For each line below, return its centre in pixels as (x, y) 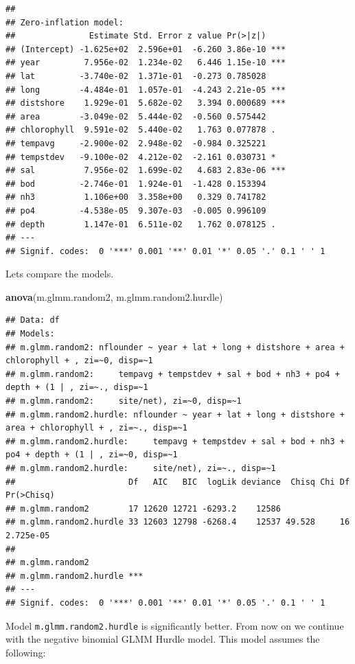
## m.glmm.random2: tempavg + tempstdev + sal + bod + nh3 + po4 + (173, 374)
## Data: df (33, 320)
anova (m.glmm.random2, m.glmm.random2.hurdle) (114, 296)
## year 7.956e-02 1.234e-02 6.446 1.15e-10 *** (146, 63)
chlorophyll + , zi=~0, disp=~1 (79, 361)
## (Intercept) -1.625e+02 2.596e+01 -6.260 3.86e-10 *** (146, 49)
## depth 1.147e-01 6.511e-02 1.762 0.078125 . (141, 224)
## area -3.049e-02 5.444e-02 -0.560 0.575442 (136, 116)
